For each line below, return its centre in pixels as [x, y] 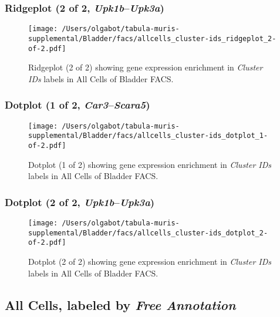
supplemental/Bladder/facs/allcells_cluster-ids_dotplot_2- [148, 233]
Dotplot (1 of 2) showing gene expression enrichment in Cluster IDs [150, 164]
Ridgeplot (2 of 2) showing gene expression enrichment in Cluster [146, 67]
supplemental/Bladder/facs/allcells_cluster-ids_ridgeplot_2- [152, 38]
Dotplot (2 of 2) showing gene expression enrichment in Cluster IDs [150, 261]
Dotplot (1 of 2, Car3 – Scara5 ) [77, 105]
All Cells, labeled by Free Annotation [120, 304]
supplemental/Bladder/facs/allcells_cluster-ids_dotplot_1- [148, 136]
